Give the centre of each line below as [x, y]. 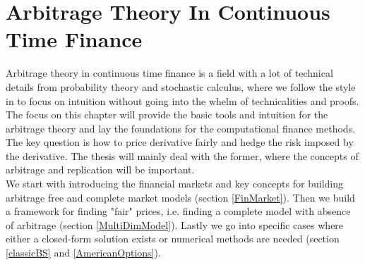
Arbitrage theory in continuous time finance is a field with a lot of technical [169, 73]
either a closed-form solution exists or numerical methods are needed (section [173, 239]
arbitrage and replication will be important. [100, 170]
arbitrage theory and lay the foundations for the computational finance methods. [181, 128]
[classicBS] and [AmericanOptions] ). [83, 253]
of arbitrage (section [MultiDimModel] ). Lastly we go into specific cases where [175, 224]
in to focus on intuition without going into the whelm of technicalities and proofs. [182, 100]
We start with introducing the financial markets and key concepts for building [174, 184]
